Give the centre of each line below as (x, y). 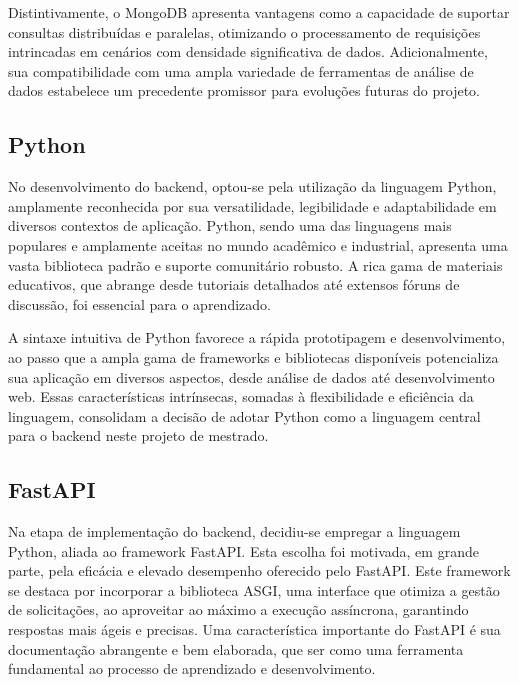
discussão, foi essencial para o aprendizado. (139, 303)
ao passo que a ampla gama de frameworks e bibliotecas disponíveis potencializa (253, 356)
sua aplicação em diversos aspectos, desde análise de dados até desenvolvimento (251, 376)
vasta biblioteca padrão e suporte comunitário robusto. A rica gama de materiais (255, 264)
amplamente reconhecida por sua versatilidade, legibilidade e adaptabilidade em (252, 205)
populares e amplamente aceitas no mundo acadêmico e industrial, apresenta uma (258, 244)
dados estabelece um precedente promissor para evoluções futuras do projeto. (244, 90)
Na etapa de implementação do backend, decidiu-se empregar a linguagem (234, 531)
